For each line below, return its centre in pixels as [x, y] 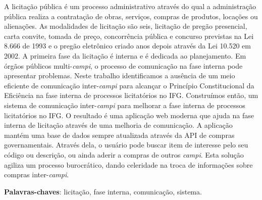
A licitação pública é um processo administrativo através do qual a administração [130, 6]
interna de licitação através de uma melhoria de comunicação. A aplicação [118, 125]
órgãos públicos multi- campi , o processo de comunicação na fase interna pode [123, 65]
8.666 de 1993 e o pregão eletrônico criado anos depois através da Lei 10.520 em [127, 46]
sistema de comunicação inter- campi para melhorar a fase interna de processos [125, 105]
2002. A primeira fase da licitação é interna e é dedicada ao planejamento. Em [125, 55]
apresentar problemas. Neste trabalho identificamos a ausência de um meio [120, 76]
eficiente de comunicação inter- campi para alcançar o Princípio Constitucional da [129, 85]
